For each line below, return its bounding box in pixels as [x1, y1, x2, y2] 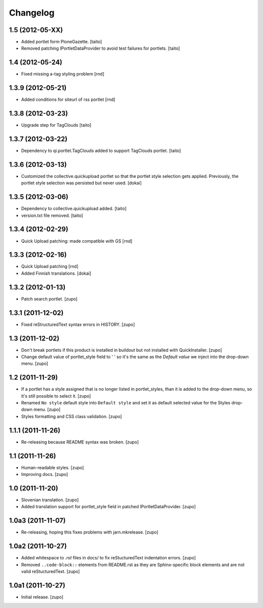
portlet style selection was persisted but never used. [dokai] [21, 180, 142, 186]
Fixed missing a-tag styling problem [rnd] [21, 71, 105, 77]
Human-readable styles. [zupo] [21, 464, 84, 470]
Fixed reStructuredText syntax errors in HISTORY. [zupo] [21, 322, 135, 327]
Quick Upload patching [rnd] [21, 264, 79, 269]
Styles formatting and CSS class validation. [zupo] [21, 413, 122, 419]
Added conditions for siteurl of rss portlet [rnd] [21, 96, 115, 102]
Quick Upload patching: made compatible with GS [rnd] [21, 238, 132, 244]
